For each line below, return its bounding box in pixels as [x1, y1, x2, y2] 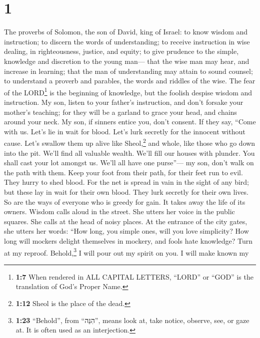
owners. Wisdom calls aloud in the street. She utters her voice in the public [4, 206, 235, 217]
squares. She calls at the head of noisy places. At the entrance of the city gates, [4, 216, 247, 226]
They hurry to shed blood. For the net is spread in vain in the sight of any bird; [4, 177, 249, 187]
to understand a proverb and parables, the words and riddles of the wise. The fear [4, 75, 255, 86]
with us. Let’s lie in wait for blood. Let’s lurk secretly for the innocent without [4, 126, 245, 136]
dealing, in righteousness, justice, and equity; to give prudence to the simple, [4, 46, 239, 56]
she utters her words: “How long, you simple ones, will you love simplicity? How [4, 226, 249, 236]
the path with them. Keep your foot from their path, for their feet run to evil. [4, 167, 243, 177]
